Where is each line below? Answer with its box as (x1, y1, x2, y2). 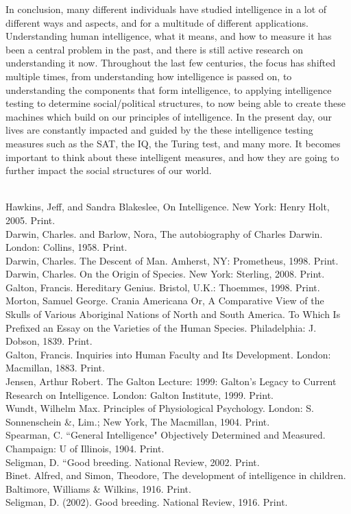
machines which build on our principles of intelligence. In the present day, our (5, 109, 332, 123)
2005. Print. (5, 212, 56, 227)
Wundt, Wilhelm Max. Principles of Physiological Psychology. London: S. (5, 401, 314, 415)
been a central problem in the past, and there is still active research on (5, 42, 304, 56)
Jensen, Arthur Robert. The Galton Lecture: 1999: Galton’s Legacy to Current (5, 374, 337, 389)
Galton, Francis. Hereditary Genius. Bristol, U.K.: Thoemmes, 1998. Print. (5, 280, 320, 294)
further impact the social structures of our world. (5, 163, 212, 178)
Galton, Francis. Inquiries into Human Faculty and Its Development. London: (5, 347, 331, 361)
